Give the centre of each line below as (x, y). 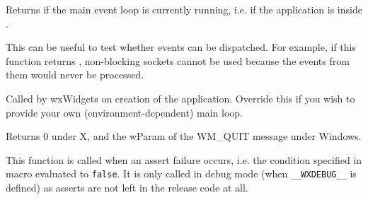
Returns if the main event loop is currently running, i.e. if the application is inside (184, 9)
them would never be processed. (75, 75)
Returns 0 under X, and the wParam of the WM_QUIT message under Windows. (184, 136)
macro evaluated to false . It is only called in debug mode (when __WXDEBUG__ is (181, 173)
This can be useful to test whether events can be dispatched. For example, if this (181, 47)
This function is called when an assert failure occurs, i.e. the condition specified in (184, 159)
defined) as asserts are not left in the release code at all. (127, 187)
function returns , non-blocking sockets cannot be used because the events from (178, 60)
